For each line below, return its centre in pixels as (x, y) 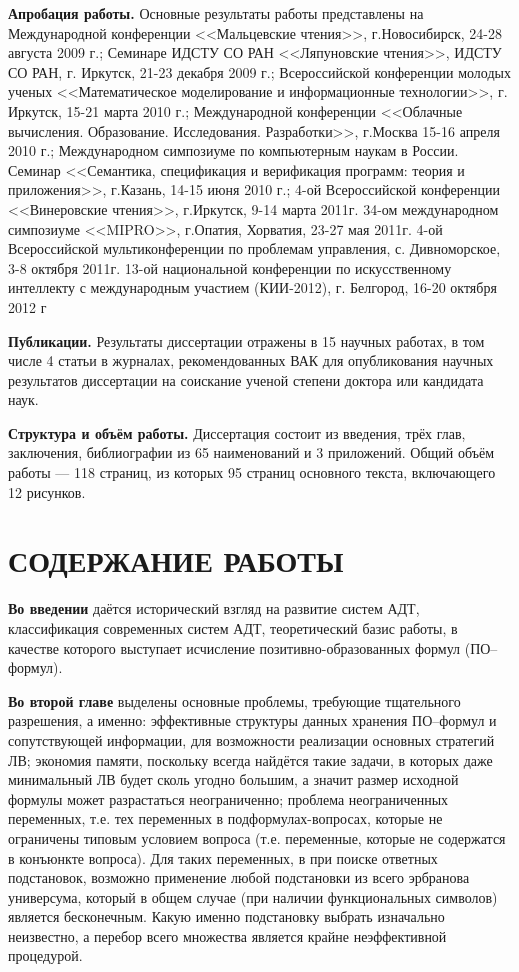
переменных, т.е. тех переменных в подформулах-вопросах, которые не (225, 818)
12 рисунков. (47, 491)
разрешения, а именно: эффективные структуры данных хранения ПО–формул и (252, 720)
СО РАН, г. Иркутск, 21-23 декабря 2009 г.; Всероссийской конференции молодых (259, 71)
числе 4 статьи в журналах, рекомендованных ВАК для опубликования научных (251, 360)
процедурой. (45, 955)
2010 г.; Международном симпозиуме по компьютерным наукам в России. (233, 150)
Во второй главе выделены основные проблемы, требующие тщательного (234, 700)
